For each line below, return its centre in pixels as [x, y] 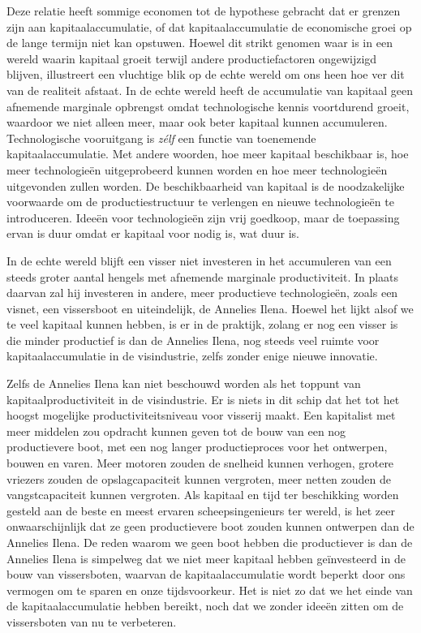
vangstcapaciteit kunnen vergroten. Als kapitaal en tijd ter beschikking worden [203, 495]
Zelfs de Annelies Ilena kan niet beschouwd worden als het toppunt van [184, 383]
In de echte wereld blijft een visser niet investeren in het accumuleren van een [199, 260]
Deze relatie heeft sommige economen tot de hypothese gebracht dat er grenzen [204, 11]
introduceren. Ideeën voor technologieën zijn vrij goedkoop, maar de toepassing [203, 217]
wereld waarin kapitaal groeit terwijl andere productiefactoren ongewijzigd [192, 58]
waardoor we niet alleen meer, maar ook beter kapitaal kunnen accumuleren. [197, 122]
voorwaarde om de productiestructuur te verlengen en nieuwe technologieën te [200, 202]
